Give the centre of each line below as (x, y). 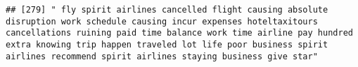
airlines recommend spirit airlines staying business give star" (162, 56)
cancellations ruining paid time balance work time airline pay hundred (179, 33)
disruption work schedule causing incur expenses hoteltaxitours (162, 21)
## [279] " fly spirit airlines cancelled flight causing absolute (167, 10)
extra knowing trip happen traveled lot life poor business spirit (167, 44)
